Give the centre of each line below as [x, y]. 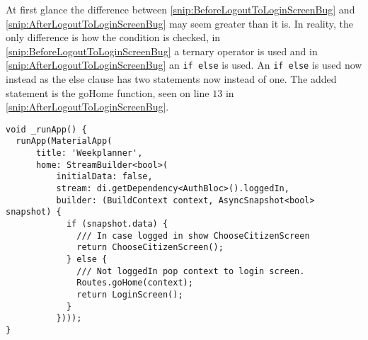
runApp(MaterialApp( [64, 141]
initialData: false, [104, 177]
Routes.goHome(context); [135, 283]
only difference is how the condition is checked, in [113, 37]
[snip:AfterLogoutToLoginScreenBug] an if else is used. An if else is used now [184, 65]
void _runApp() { [46, 129]
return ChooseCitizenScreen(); [150, 248]
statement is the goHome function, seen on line [108, 92]
